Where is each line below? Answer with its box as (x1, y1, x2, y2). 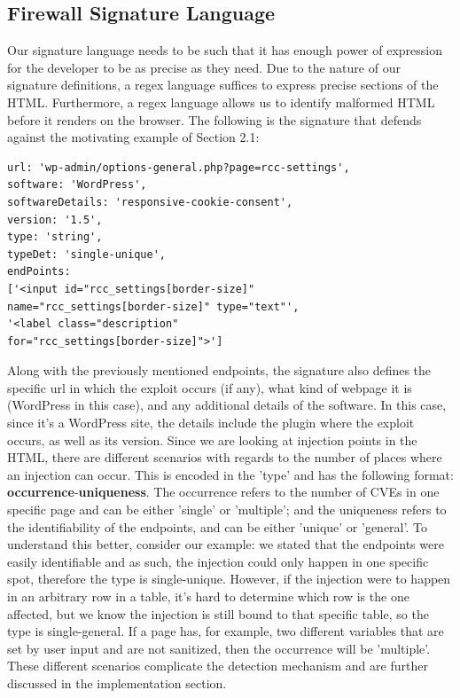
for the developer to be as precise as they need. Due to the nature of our (7, 58, 401, 76)
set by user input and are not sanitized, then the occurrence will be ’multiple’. (7, 639, 431, 657)
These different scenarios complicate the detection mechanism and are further (7, 656, 428, 675)
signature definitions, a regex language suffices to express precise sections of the (7, 75, 439, 94)
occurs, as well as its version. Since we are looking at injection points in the (7, 430, 417, 449)
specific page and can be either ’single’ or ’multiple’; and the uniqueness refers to (7, 500, 447, 519)
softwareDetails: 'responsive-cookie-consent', (7, 195, 293, 208)
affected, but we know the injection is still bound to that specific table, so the (7, 604, 429, 623)
